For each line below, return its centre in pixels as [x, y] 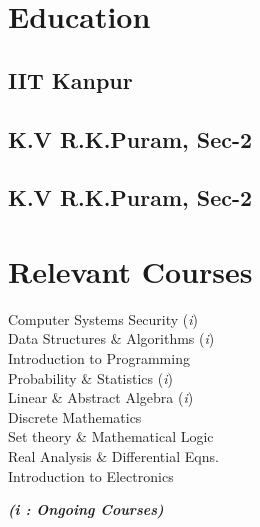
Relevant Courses [130, 270]
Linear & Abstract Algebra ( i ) [101, 397]
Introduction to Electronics [91, 475]
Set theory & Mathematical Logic [111, 436]
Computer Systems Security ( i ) [103, 318]
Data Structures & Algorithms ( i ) [111, 338]
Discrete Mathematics [75, 416]
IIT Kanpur [70, 79]
